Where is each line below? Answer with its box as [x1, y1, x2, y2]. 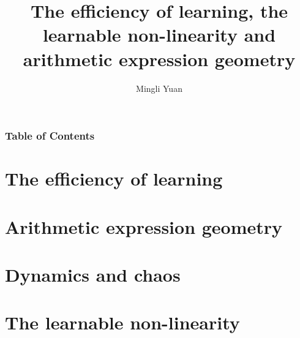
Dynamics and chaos [5, 261, 181, 287]
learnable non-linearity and [42, 22, 276, 47]
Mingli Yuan [136, 81, 182, 94]
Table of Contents [5, 128, 95, 143]
